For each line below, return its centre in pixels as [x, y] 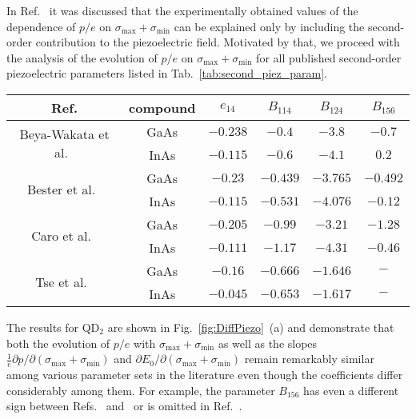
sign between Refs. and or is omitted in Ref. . [124, 406]
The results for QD [53, 327]
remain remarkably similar [309, 359]
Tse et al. [61, 282]
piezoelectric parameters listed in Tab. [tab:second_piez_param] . [167, 73]
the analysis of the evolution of [82, 57]
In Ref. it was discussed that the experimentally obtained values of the [182, 10]
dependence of [41, 26]
